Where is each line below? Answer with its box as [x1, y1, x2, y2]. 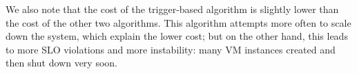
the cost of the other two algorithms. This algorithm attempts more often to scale [6, 15, 351, 29]
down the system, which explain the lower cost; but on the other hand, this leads [6, 29, 348, 43]
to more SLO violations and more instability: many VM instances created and [6, 42, 336, 56]
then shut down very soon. [6, 56, 117, 70]
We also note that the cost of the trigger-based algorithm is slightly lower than [6, 2, 339, 16]
